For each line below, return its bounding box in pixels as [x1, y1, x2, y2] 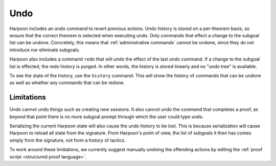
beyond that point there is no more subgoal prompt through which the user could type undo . [9, 114, 204, 120]
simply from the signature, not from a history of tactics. [9, 137, 126, 143]
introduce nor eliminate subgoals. [9, 46, 80, 53]
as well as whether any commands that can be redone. [9, 79, 125, 86]
